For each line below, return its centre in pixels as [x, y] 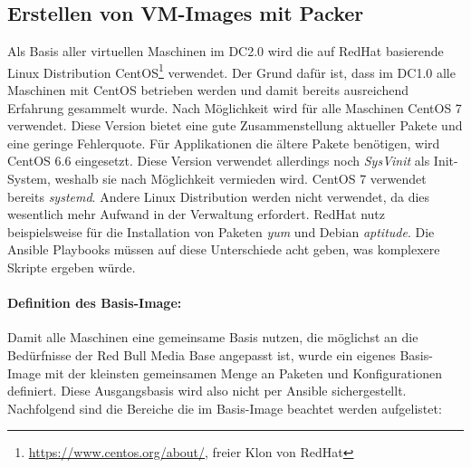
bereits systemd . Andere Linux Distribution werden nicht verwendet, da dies [219, 196]
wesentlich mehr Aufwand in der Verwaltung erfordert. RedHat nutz [197, 214]
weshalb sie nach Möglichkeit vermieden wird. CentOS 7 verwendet [240, 179]
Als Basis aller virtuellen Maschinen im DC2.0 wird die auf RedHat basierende [226, 51]
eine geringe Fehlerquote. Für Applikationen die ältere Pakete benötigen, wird [224, 143]
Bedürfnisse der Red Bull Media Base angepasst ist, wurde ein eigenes [202, 354]
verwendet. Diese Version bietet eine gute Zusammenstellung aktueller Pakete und [235, 125]
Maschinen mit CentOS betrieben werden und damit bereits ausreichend [208, 90]
